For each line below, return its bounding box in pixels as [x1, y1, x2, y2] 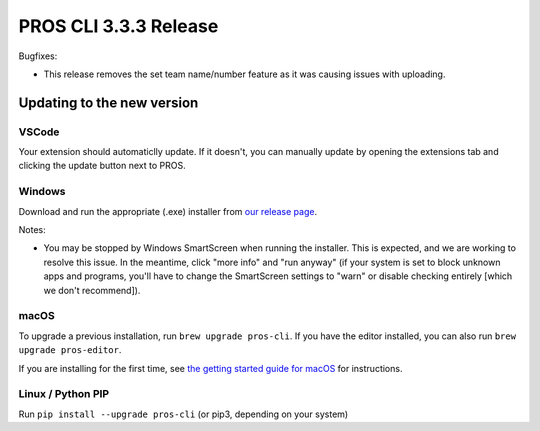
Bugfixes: [18, 50, 58, 62]
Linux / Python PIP [18, 387, 110, 401]
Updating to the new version [18, 94, 199, 111]
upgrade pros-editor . [18, 344, 122, 356]
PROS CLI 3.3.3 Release [18, 15, 219, 37]
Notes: [18, 224, 46, 236]
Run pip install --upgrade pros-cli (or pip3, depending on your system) [18, 408, 349, 420]
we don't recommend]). [43, 284, 141, 296]
